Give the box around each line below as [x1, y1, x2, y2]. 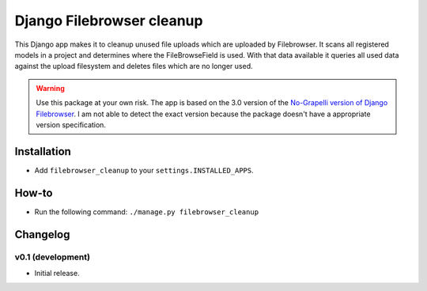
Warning [36, 83, 65, 93]
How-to [14, 186, 53, 199]
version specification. [36, 119, 107, 130]
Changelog [14, 228, 70, 241]
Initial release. [34, 268, 80, 278]
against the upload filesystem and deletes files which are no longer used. [14, 62, 253, 71]
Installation [14, 145, 71, 158]
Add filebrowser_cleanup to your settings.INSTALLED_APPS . [34, 165, 255, 175]
